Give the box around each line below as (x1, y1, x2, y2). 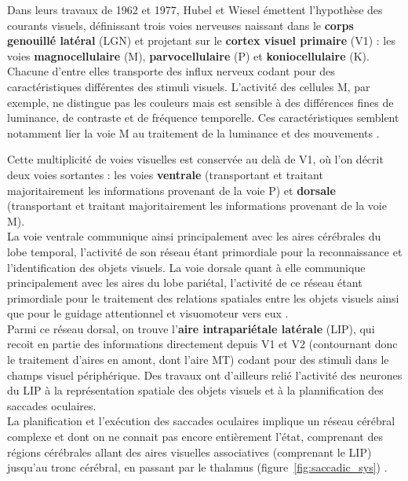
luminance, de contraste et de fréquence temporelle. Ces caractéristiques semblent (7, 109, 399, 126)
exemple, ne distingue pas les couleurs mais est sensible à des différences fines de (7, 94, 394, 110)
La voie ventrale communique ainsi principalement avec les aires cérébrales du (7, 228, 381, 244)
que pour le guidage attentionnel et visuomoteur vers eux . (7, 305, 289, 321)
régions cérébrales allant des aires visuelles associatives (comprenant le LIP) (7, 443, 372, 460)
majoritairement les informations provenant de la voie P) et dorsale (7, 182, 336, 198)
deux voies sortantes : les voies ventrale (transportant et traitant (7, 166, 323, 182)
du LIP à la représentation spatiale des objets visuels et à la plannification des (7, 382, 384, 398)
